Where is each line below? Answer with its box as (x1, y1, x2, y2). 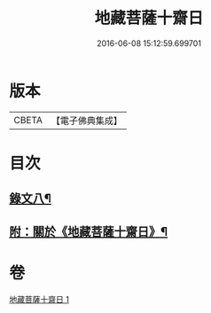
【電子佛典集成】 (51, 114, 122, 127)
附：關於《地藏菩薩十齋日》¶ (9, 223, 168, 239)
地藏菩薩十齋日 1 (9, 293, 69, 304)
